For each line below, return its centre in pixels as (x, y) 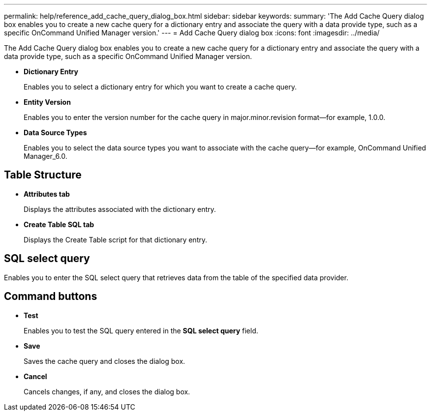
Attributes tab (47, 194)
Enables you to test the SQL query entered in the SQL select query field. (141, 330)
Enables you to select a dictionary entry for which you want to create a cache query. (160, 87)
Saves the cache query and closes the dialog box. (105, 361)
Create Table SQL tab (59, 224)
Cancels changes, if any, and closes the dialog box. (107, 391)
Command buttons (51, 296)
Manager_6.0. (46, 156)
